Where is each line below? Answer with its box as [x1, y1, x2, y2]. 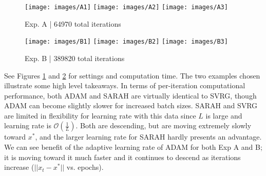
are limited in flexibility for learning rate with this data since [4, 110, 196, 121]
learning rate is [4, 120, 51, 131]
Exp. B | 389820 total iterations [25, 52, 125, 63]
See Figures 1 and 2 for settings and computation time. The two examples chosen [4, 70, 260, 81]
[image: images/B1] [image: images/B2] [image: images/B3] [25, 38, 228, 46]
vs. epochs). [66, 162, 104, 172]
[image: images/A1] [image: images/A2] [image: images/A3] [25, 4, 228, 11]
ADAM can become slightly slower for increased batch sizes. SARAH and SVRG [4, 100, 258, 111]
